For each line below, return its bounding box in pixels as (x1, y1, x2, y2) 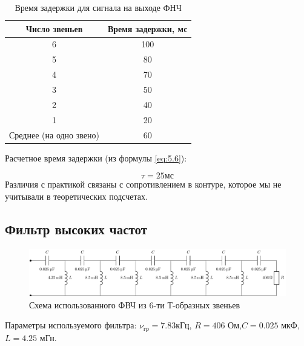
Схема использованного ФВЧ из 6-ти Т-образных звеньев (29, 298, 240, 311)
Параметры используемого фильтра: (5, 319, 137, 331)
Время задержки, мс (107, 22, 188, 35)
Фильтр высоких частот (5, 219, 148, 238)
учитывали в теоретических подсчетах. (5, 189, 148, 202)
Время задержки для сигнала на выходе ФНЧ (15, 1, 182, 13)
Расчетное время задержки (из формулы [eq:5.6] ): (5, 151, 187, 164)
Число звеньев (25, 22, 83, 35)
